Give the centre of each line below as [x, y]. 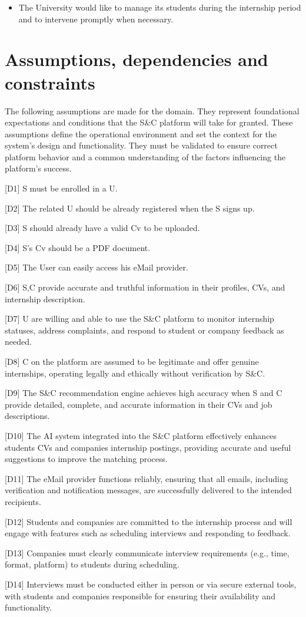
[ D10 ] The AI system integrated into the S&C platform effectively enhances [141, 435]
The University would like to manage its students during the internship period [160, 7]
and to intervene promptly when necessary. [96, 19]
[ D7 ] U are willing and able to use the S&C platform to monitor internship [139, 319]
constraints [50, 82]
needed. [18, 342]
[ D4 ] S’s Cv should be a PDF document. [78, 247]
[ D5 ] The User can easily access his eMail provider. [97, 267]
